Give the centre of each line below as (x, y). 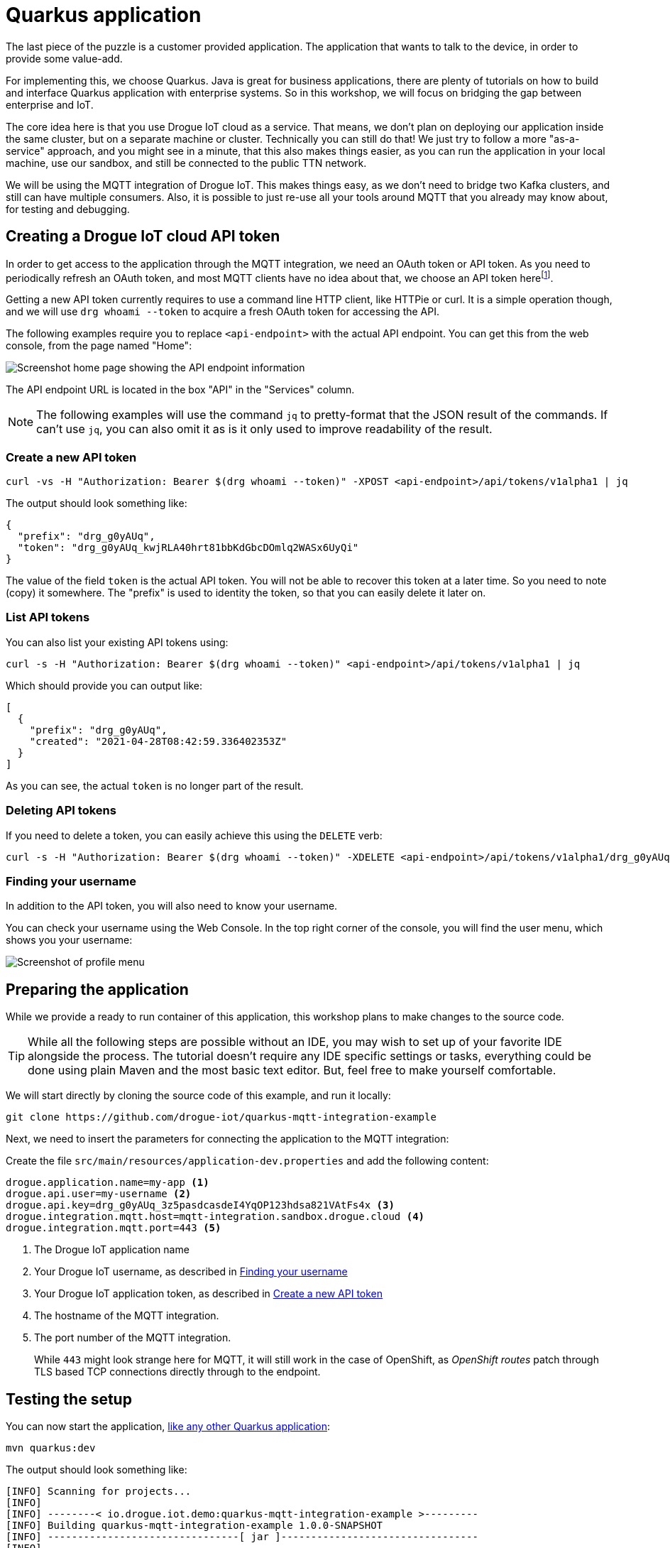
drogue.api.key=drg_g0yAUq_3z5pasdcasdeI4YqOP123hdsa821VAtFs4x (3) (200, 1205)
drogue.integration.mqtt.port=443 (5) (114, 1228)
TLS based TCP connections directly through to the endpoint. (177, 1372)
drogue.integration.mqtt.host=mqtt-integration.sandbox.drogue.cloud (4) (215, 1217)
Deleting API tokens (61, 811)
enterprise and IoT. (50, 104)
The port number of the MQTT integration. (133, 1338)
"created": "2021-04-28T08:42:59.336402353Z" (158, 741)
